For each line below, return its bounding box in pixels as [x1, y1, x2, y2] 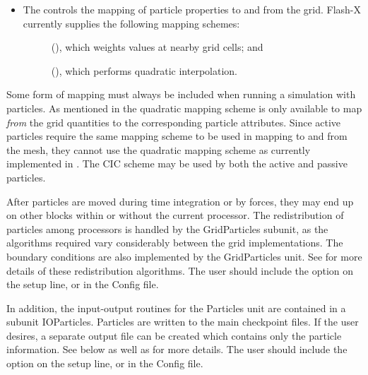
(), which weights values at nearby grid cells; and [51, 40, 263, 54]
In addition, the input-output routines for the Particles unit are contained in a [6, 300, 346, 315]
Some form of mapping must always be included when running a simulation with [6, 87, 356, 102]
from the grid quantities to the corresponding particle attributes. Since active [6, 114, 341, 129]
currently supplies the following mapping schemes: [23, 16, 240, 30]
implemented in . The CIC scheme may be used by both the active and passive [6, 156, 348, 171]
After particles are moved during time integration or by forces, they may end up [6, 194, 354, 208]
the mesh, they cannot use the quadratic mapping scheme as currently [6, 142, 311, 157]
